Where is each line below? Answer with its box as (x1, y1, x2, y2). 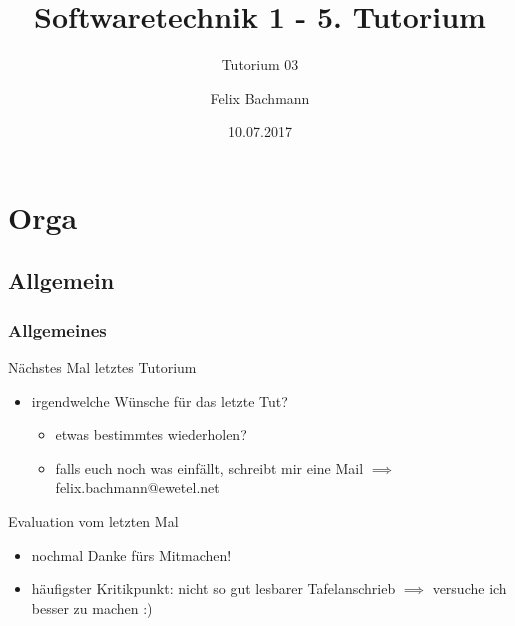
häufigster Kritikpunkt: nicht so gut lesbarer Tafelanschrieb (31, 578, 396, 599)
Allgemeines (8, 317, 107, 342)
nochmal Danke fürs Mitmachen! (31, 544, 232, 565)
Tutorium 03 (221, 54, 299, 75)
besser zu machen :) (31, 597, 153, 618)
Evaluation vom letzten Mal (8, 511, 179, 532)
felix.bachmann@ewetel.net (55, 477, 220, 498)
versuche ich (432, 578, 507, 599)
